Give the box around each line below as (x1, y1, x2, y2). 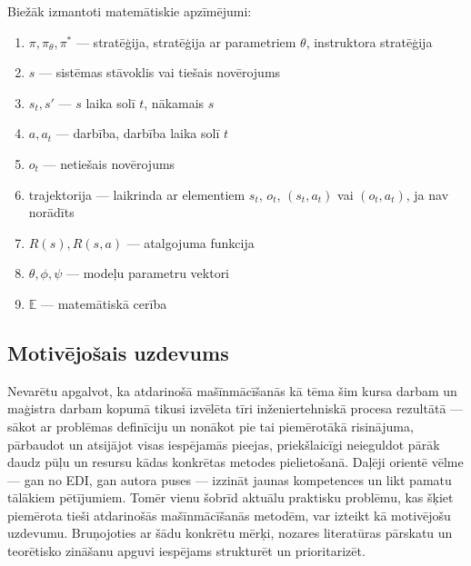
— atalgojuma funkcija (126, 233, 255, 252)
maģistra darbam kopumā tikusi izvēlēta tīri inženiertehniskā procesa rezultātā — (7, 399, 464, 418)
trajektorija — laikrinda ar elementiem (28, 184, 246, 204)
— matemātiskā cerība (41, 293, 167, 313)
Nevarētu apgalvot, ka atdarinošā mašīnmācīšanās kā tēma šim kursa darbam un (7, 381, 457, 400)
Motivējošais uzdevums (7, 338, 229, 366)
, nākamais (144, 93, 205, 112)
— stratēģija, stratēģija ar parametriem (75, 32, 296, 51)
